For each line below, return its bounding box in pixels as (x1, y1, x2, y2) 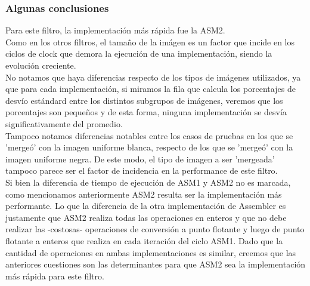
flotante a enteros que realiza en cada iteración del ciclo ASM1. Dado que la (5, 234, 283, 247)
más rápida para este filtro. (5, 269, 104, 282)
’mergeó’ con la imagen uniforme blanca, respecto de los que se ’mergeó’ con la (5, 141, 293, 153)
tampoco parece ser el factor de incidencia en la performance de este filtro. (5, 164, 278, 177)
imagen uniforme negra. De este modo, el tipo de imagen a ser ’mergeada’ (5, 152, 275, 165)
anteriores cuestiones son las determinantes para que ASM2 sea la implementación (5, 258, 306, 270)
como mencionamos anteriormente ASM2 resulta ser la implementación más (5, 187, 282, 200)
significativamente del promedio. (5, 117, 123, 130)
